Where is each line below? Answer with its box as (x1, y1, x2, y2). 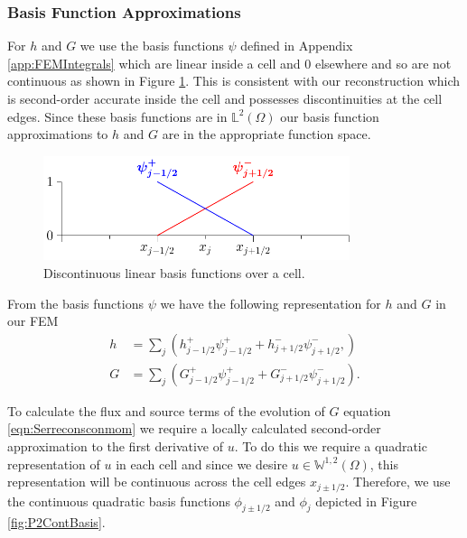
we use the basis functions (79, 36, 224, 55)
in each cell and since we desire (116, 454, 288, 473)
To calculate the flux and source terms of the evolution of (7, 401, 325, 420)
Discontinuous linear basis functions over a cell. (43, 263, 305, 282)
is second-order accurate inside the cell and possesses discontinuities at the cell (7, 89, 443, 107)
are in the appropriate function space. (162, 125, 371, 144)
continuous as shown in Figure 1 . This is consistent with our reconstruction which (7, 71, 461, 90)
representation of (7, 454, 100, 473)
